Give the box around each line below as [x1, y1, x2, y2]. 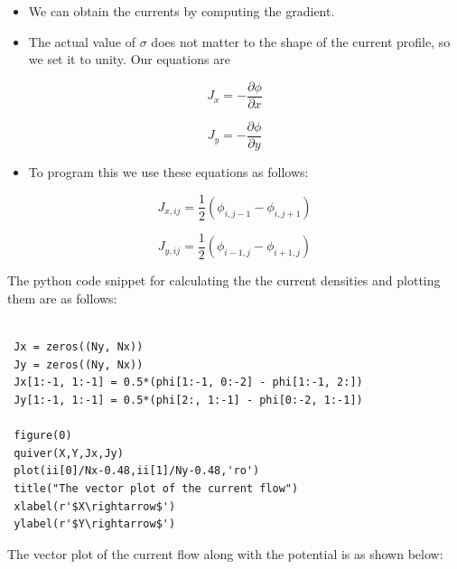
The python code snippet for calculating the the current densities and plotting [7, 271, 441, 290]
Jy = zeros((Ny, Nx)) [14, 358, 144, 371]
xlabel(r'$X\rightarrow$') [14, 499, 176, 513]
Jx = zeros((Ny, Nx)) [14, 340, 144, 354]
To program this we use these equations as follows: [28, 162, 309, 181]
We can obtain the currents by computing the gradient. [28, 2, 335, 20]
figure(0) [14, 429, 72, 443]
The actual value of [28, 32, 136, 51]
